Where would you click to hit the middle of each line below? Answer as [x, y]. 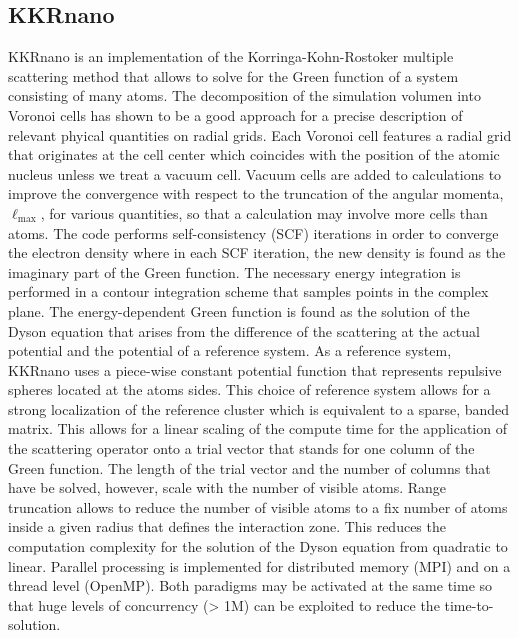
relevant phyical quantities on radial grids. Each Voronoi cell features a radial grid [260, 134]
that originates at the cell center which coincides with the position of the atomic [254, 154]
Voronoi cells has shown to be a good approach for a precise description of [235, 114]
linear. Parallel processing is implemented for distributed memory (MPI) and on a [259, 565]
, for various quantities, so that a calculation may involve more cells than [264, 212]
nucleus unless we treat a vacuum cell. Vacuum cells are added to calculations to [255, 173]
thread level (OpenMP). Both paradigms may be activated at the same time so [250, 585]
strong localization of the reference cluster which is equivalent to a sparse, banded [259, 408]
